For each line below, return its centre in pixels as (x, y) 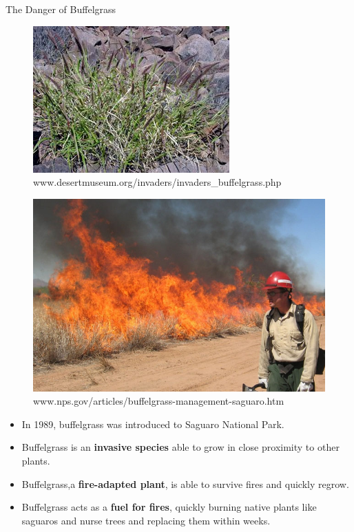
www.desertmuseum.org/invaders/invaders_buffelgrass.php (157, 182)
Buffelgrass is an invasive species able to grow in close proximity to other (180, 447)
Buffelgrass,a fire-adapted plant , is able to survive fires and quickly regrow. (185, 483)
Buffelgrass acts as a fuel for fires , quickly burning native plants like (169, 507)
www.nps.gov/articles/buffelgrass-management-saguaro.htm (159, 401)
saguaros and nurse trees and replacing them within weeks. (146, 520)
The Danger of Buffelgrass (61, 9)
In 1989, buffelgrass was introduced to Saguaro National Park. (153, 424)
